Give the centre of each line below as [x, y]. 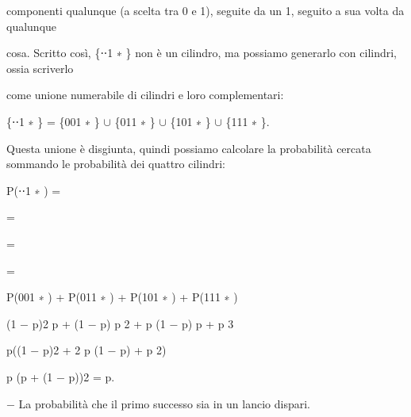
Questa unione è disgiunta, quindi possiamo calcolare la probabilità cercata [189, 148]
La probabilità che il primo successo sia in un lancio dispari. [164, 403]
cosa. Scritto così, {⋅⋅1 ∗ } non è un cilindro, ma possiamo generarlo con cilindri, [202, 53]
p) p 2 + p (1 [133, 323]
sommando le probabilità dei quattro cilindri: [116, 164]
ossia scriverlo [40, 68]
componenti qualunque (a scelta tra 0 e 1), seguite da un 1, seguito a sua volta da [205, 10]
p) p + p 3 [207, 323]
